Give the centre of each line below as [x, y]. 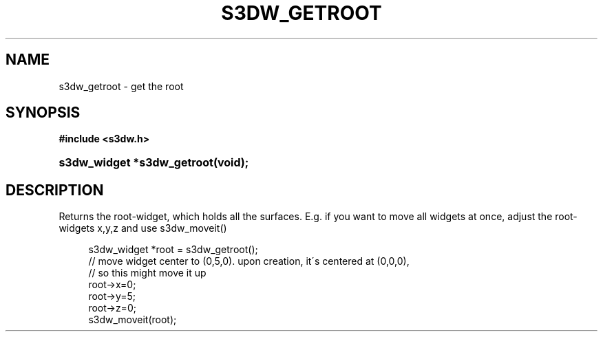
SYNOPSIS [43, 113]
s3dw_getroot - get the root [121, 86]
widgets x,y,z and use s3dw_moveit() [143, 228]
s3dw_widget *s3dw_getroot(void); [154, 163]
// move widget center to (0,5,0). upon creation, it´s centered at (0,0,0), [249, 261]
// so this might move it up [147, 273]
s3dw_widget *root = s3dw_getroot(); [173, 250]
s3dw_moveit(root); [133, 320]
